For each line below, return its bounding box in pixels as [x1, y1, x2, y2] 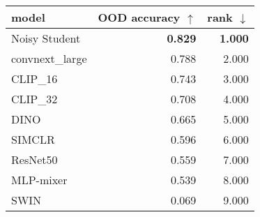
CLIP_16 [11, 70, 58, 87]
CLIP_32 [11, 91, 58, 107]
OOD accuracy [98, 9, 181, 25]
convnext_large [11, 50, 87, 66]
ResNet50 [11, 151, 58, 167]
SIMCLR [11, 131, 55, 147]
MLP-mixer [11, 172, 68, 188]
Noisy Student [11, 30, 81, 46]
